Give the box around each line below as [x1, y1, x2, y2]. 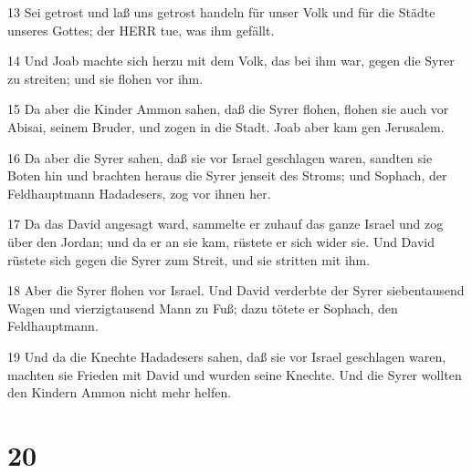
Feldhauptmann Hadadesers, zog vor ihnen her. [7, 183, 271, 202]
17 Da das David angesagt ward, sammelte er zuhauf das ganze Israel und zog [7, 214, 444, 233]
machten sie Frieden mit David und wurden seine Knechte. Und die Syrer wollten [7, 365, 462, 384]
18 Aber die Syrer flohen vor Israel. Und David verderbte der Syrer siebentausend [7, 281, 465, 300]
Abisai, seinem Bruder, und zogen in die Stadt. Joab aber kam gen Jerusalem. [7, 117, 445, 136]
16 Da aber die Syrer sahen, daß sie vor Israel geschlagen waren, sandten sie [7, 148, 433, 167]
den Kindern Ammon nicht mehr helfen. [7, 383, 232, 402]
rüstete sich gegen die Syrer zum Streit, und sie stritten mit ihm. [7, 250, 371, 269]
